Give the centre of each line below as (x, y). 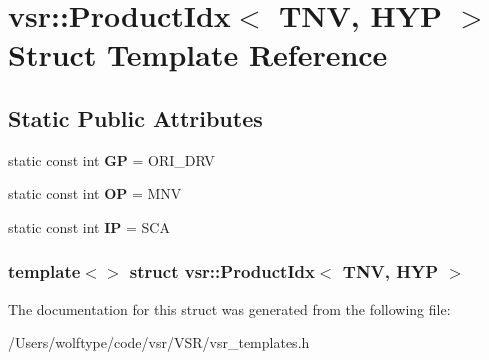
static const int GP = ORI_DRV (111, 159)
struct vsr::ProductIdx (222, 271)
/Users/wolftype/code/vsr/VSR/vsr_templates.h (159, 342)
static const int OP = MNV (95, 193)
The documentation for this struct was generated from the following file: (229, 308)
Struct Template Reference (198, 54)
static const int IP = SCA (89, 226)
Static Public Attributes (135, 117)
